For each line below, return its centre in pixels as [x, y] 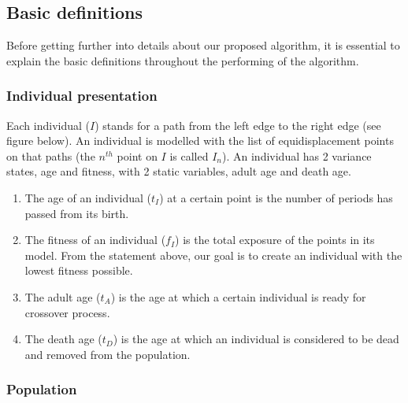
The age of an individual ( [88, 197]
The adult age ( [63, 296]
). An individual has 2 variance [297, 155]
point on [137, 155]
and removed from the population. [108, 354]
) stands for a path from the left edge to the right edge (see [238, 125]
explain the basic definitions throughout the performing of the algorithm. [183, 60]
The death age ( [63, 339]
